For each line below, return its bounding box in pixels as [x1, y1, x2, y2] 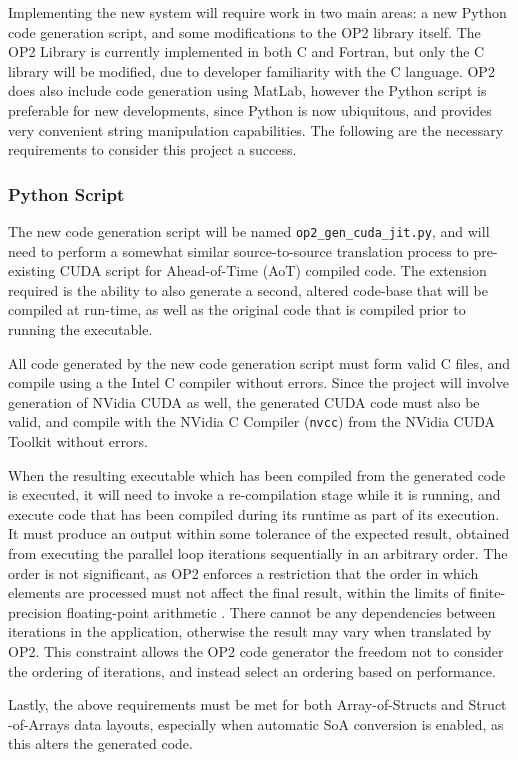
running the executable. [8, 319, 153, 339]
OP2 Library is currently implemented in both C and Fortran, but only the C [8, 41, 485, 62]
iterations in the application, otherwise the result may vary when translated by [8, 621, 492, 642]
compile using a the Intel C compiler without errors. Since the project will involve [8, 372, 509, 393]
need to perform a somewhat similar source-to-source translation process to [8, 240, 469, 261]
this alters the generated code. [8, 733, 193, 754]
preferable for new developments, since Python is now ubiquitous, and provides [8, 99, 492, 120]
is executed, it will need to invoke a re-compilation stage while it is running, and [8, 484, 501, 505]
